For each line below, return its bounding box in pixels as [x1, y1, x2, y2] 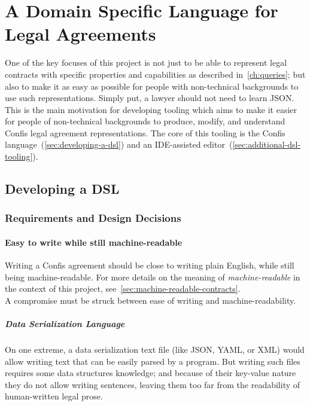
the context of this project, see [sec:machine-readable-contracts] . [5, 282, 241, 295]
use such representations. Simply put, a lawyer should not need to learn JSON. [5, 91, 294, 104]
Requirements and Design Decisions [5, 210, 181, 225]
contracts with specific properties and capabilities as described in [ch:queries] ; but [5, 68, 306, 80]
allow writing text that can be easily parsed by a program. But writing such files [5, 355, 300, 367]
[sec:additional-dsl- [232, 138, 301, 151]
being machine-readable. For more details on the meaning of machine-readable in [5, 270, 300, 283]
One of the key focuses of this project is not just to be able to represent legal [5, 56, 287, 69]
